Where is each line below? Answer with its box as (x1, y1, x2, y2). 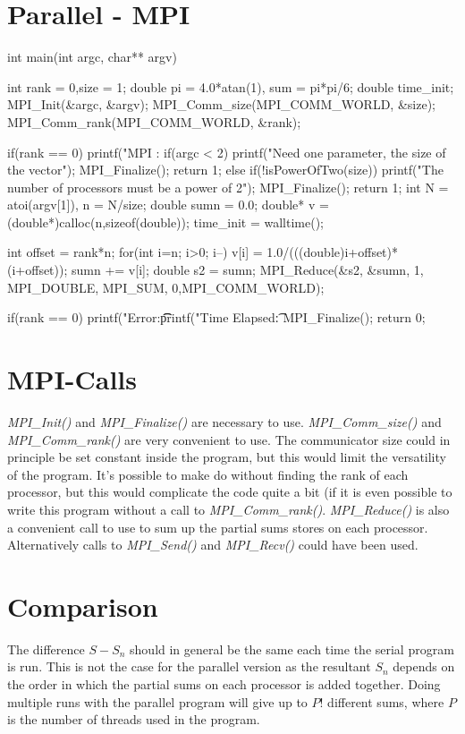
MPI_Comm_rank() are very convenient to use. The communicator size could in (7, 430, 451, 448)
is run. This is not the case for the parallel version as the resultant (7, 657, 371, 676)
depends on (393, 657, 455, 676)
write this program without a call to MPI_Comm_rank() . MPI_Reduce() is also (7, 499, 450, 518)
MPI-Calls (7, 361, 138, 397)
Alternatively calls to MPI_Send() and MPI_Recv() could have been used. (7, 535, 418, 554)
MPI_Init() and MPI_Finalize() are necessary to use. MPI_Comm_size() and (7, 412, 442, 431)
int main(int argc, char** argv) (7, 47, 177, 66)
